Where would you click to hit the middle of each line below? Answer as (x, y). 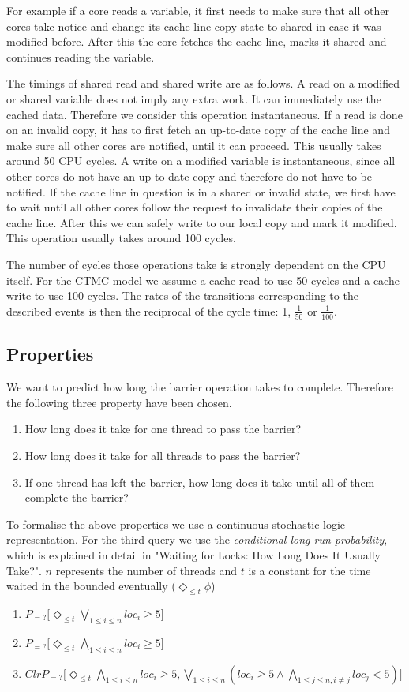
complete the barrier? (77, 497)
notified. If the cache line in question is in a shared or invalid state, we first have (201, 191)
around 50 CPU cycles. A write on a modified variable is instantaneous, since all (201, 161)
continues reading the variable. (81, 56)
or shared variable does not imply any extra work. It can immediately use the (194, 98)
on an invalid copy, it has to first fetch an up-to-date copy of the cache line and (198, 130)
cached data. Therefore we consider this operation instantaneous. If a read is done (204, 114)
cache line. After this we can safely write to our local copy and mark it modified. (202, 222)
